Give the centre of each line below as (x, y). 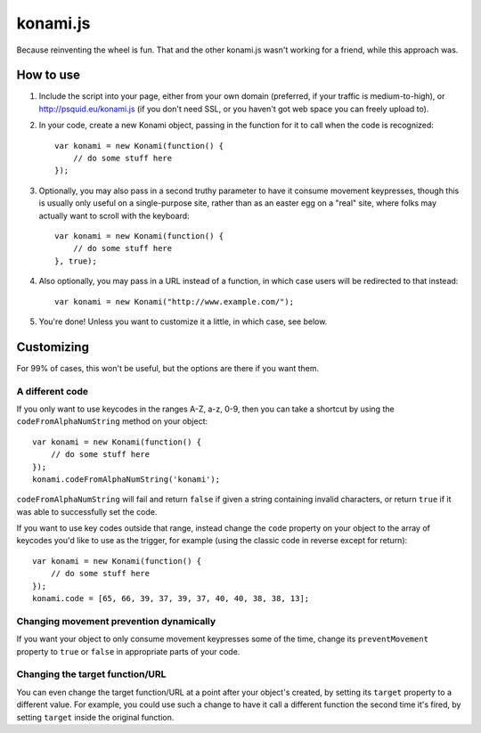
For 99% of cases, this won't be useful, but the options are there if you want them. (168, 368)
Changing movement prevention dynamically (116, 621)
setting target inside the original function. (95, 717)
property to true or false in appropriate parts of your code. (128, 651)
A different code (53, 391)
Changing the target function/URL (91, 674)
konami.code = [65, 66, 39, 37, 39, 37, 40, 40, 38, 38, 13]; (171, 599)
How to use (48, 75)
